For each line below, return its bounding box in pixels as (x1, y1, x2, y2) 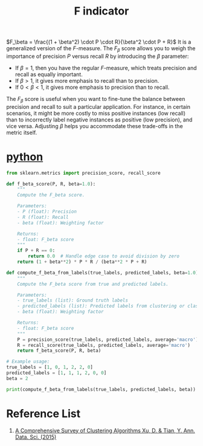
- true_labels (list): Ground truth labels (17, 297, 129, 303)
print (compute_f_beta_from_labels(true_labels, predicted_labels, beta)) (6, 386, 196, 392)
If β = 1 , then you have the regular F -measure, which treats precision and (14, 64, 197, 71)
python (6, 150, 43, 164)
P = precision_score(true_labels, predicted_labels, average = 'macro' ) (17, 337, 199, 343)
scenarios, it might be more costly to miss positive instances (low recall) (6, 109, 186, 117)
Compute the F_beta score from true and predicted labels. (17, 281, 169, 287)
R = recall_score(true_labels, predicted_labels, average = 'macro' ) (17, 342, 190, 348)
